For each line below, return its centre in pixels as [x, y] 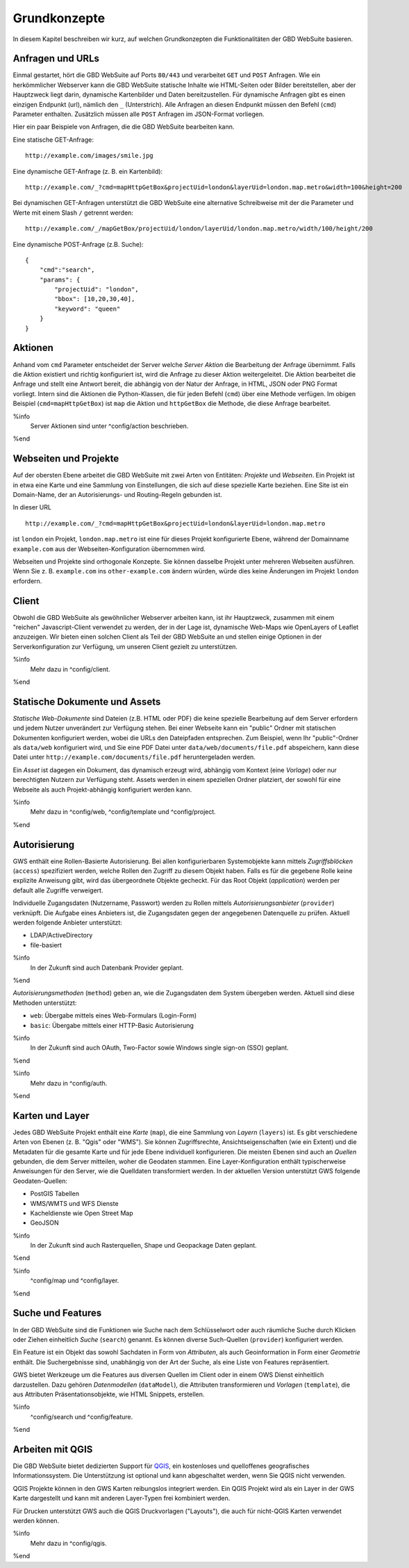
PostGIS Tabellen [55, 1194]
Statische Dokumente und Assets [87, 702]
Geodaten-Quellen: [40, 1181]
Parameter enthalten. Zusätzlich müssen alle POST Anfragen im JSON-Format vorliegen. [139, 114]
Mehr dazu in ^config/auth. [69, 1083]
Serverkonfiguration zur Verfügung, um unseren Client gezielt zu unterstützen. [125, 646]
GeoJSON [44, 1223]
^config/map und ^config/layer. [75, 1281]
